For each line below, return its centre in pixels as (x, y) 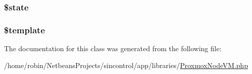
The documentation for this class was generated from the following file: (113, 48)
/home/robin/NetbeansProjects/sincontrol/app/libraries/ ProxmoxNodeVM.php (126, 65)
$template (24, 30)
